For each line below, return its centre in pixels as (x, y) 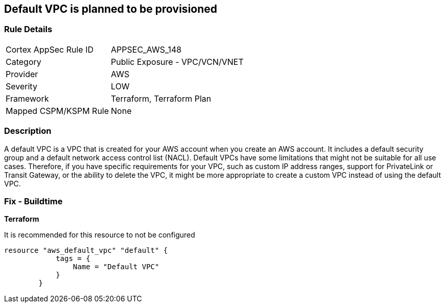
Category (24, 62)
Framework (27, 98)
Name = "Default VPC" (116, 267)
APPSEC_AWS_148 (146, 49)
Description (28, 131)
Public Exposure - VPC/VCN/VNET (177, 62)
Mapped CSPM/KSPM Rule (57, 111)
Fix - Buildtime (33, 201)
